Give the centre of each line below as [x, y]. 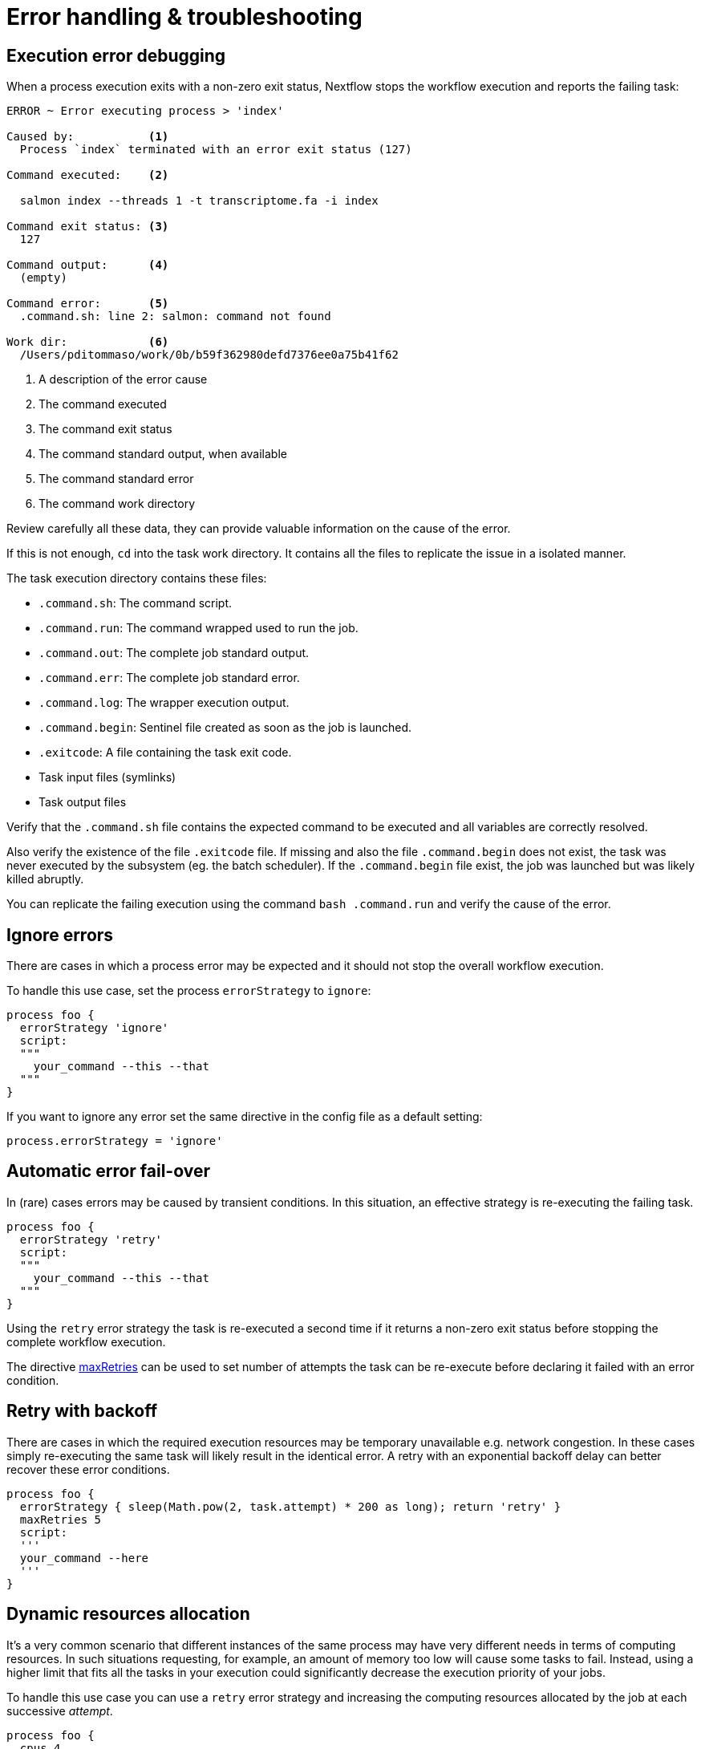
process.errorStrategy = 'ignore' [115, 1141]
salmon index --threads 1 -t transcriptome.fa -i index [199, 201]
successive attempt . [60, 1710]
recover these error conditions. [88, 1469]
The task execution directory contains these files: [137, 578]
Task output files [83, 802]
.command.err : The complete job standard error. [169, 678]
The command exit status [105, 429]
